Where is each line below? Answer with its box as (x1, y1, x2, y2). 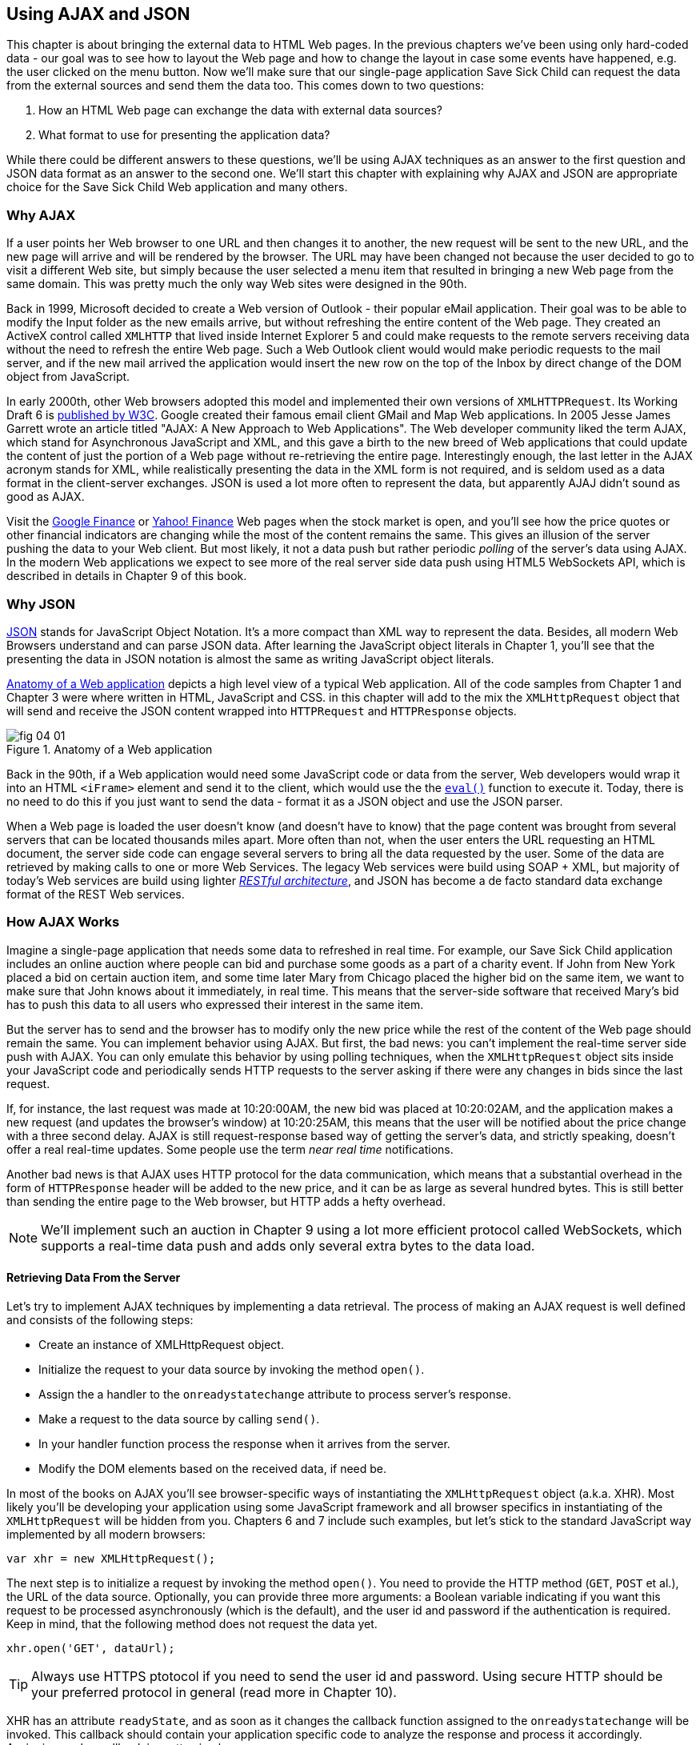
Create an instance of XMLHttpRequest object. (38, 1337, 284, 1351)
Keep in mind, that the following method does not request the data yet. (6, 1616, 378, 1631)
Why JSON (6, 595, 75, 612)
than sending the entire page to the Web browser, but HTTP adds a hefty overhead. (6, 1194, 446, 1208)
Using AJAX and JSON (6, 4, 190, 24)
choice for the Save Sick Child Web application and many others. (6, 180, 348, 194)
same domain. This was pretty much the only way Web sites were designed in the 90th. (6, 277, 467, 291)
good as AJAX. (6, 490, 85, 504)
